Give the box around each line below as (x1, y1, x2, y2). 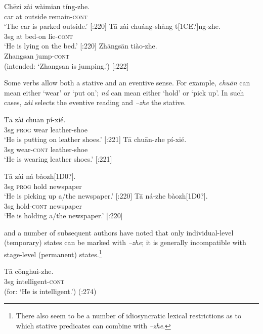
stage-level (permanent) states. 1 (4, 248, 102, 259)
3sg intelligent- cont (4, 275, 65, 286)
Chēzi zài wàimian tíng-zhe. (4, 1, 90, 11)
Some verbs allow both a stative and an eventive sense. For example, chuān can (4, 77, 250, 88)
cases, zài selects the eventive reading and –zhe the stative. (4, 97, 186, 108)
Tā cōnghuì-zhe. (4, 266, 54, 276)
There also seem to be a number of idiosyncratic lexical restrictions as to (16, 310, 241, 321)
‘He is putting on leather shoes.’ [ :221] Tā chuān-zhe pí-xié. (4, 134, 187, 145)
